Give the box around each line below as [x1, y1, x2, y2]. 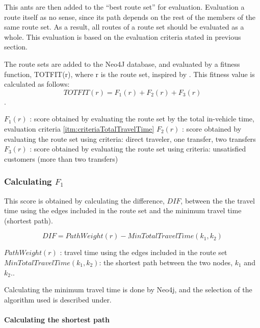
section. [4, 41, 28, 52]
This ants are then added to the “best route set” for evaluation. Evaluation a [4, 2, 245, 12]
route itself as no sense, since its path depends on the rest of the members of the [4, 11, 256, 22]
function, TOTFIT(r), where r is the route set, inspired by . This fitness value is [4, 68, 255, 79]
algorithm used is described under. [4, 294, 112, 305]
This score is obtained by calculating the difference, [4, 195, 165, 206]
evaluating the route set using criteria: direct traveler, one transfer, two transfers [4, 133, 256, 144]
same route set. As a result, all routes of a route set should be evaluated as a [4, 21, 244, 32]
